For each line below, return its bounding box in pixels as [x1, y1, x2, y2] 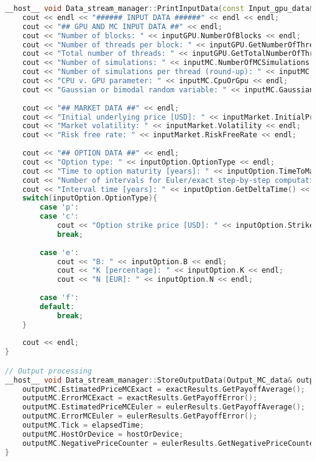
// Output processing [5, 366, 92, 375]
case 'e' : [39, 248, 79, 257]
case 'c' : [39, 212, 79, 221]
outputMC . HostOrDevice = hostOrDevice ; [22, 429, 184, 439]
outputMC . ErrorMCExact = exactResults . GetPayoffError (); [22, 394, 258, 403]
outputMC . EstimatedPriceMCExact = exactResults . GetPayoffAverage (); [22, 384, 306, 394]
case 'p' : [39, 203, 79, 212]
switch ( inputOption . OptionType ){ [22, 194, 157, 203]
